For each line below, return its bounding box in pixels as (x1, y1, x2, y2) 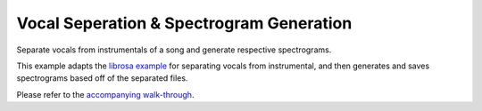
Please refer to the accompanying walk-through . (16, 89, 195, 99)
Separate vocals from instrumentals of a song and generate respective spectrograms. (16, 44, 332, 55)
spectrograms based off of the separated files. (16, 73, 188, 83)
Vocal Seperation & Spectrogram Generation (16, 13, 353, 33)
